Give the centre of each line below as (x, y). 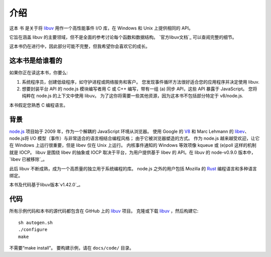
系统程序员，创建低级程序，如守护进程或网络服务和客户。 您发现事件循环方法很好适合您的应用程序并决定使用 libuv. (141, 82)
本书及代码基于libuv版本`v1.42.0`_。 (46, 185)
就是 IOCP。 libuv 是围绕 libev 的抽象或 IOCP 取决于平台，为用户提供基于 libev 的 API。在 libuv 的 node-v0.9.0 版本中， (132, 152)
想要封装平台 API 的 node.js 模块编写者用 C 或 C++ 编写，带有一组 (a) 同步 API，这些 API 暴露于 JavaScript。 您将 (140, 89)
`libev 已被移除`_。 (28, 159)
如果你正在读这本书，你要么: (39, 73)
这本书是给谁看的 (36, 61)
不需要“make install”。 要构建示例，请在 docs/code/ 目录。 (72, 247)
